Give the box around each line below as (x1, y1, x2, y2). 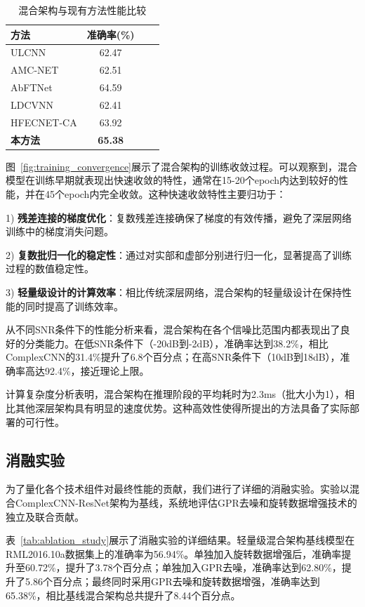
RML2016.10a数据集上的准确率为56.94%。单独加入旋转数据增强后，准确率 (6, 546, 342, 561)
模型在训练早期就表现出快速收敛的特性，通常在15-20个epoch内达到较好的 (6, 173, 339, 187)
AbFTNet (11, 80, 53, 95)
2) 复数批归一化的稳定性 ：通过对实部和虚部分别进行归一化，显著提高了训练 (6, 247, 352, 262)
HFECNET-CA (11, 114, 77, 129)
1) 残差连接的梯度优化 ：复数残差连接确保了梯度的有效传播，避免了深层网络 (6, 210, 352, 225)
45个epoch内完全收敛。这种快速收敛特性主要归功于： (44, 186, 286, 201)
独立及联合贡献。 (6, 509, 84, 523)
